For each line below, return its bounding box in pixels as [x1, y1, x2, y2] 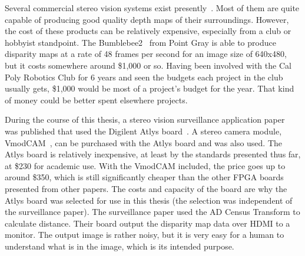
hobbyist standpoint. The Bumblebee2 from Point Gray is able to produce [5, 36, 276, 48]
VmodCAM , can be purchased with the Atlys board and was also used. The [5, 136, 283, 149]
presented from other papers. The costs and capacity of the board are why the [5, 182, 287, 194]
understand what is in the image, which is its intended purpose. [5, 240, 234, 252]
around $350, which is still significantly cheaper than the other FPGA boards [5, 171, 284, 183]
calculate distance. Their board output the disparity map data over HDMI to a [5, 217, 290, 229]
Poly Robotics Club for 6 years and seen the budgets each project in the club [5, 70, 283, 83]
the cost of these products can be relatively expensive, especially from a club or [5, 25, 291, 37]
